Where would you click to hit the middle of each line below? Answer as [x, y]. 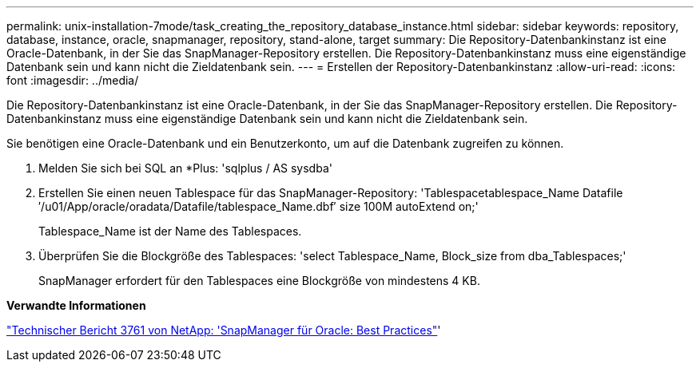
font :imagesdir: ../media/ [73, 80]
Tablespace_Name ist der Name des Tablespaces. [170, 231]
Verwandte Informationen [76, 305]
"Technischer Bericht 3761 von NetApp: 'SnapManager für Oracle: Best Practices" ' [224, 330]
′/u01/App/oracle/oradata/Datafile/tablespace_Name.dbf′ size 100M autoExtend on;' [259, 206]
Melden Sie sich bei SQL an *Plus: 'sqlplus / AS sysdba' [185, 168]
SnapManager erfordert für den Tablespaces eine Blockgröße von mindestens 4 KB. [259, 281]
